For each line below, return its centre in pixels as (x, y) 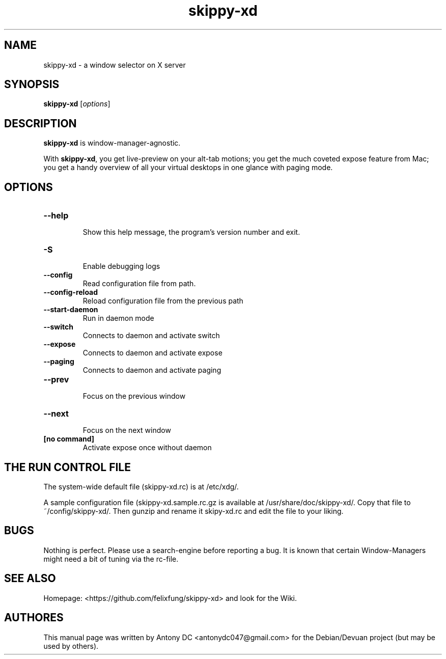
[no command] (69, 439)
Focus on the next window (127, 430)
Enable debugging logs (121, 266)
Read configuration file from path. (139, 284)
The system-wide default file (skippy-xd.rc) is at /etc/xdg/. (141, 486)
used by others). (71, 646)
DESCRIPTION (40, 123)
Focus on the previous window (134, 396)
